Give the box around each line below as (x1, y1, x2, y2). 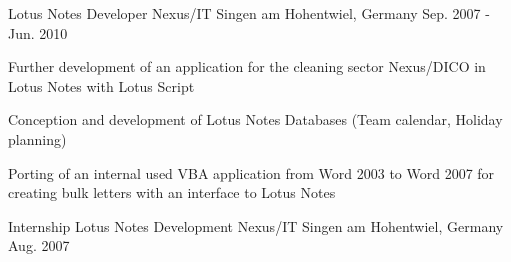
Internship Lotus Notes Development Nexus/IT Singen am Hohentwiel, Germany (8, 215, 504, 236)
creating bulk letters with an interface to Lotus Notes (8, 182, 336, 203)
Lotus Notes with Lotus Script (8, 75, 195, 96)
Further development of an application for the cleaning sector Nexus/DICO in (8, 56, 486, 77)
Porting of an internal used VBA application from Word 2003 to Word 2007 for (8, 162, 495, 183)
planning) (8, 128, 67, 149)
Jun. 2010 (8, 22, 68, 43)
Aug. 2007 (8, 235, 70, 256)
